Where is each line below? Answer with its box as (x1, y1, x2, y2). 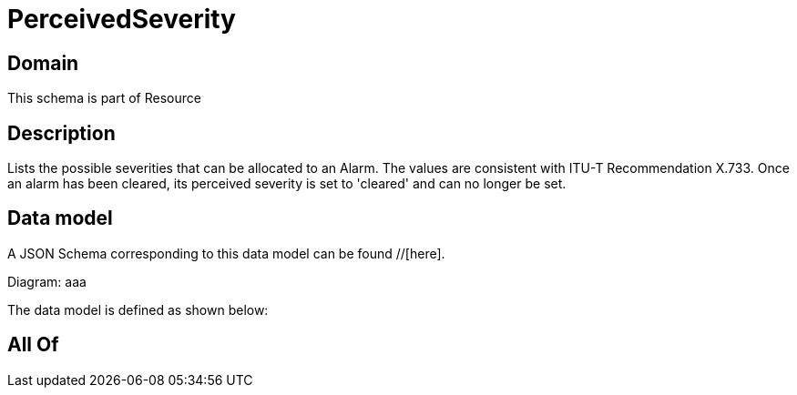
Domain (7, 51, 79, 75)
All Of (7, 333, 59, 357)
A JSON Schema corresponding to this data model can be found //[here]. (7, 245, 445, 261)
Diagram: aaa (7, 273, 87, 289)
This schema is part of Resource (7, 90, 201, 106)
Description (7, 121, 116, 145)
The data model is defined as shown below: (7, 301, 269, 318)
